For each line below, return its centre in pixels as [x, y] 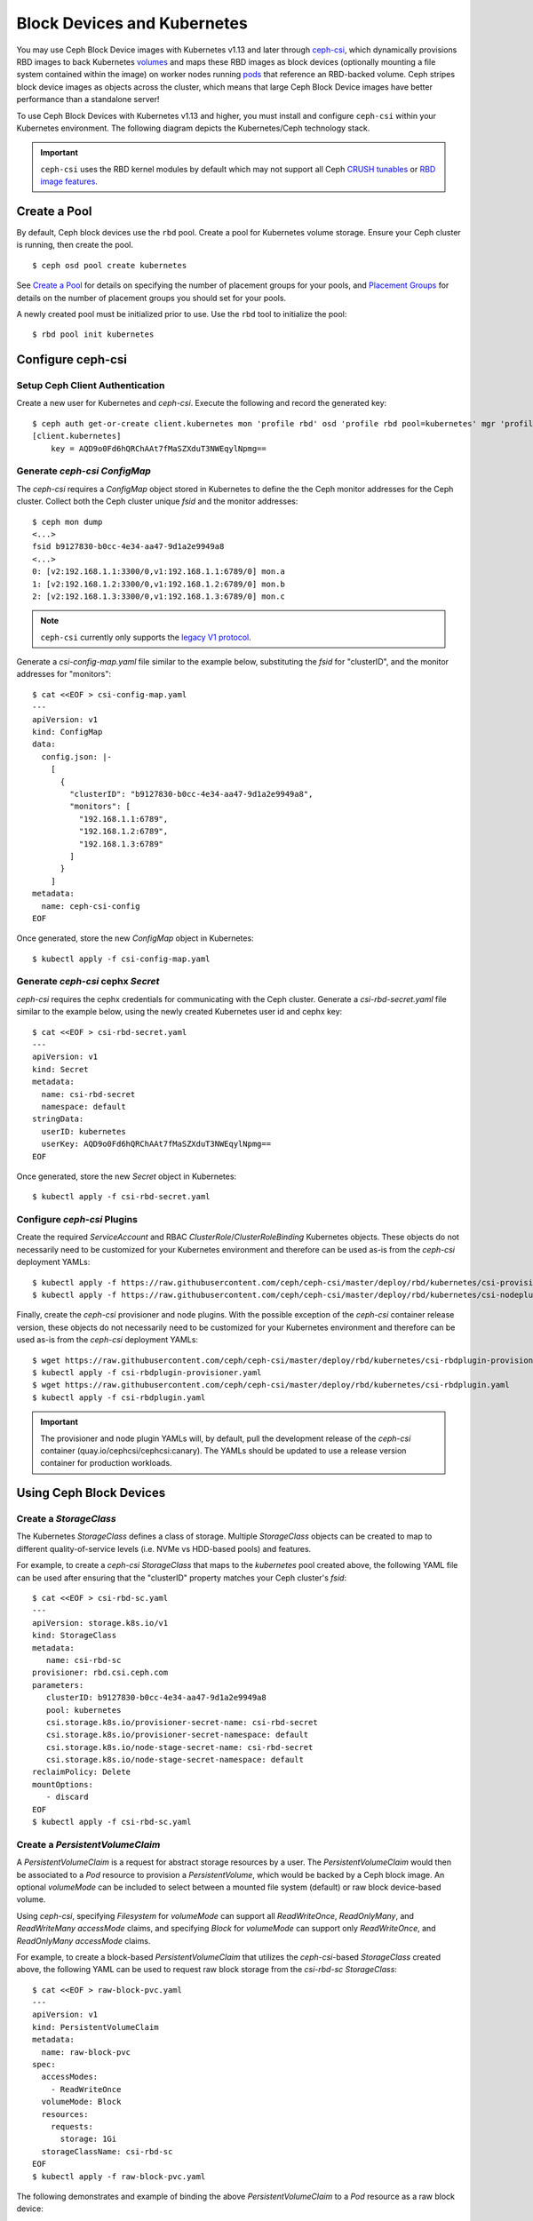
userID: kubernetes [84, 1131]
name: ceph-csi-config [91, 906]
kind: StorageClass [75, 1636]
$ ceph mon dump [68, 521]
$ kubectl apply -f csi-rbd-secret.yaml [121, 1197]
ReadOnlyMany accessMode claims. [84, 1940]
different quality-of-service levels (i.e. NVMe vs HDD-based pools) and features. [164, 1548]
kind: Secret [60, 1069]
